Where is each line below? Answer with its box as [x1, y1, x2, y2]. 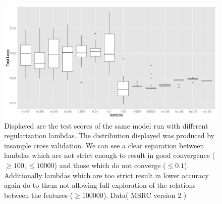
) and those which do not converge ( [54, 160, 166, 171]
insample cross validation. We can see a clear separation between [4, 140, 204, 150]
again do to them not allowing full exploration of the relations [4, 180, 196, 190]
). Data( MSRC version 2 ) [103, 189, 187, 200]
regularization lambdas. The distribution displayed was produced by [4, 130, 215, 141]
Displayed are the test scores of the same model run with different [4, 120, 208, 131]
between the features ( [4, 189, 73, 200]
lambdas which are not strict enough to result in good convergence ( [4, 150, 215, 160]
